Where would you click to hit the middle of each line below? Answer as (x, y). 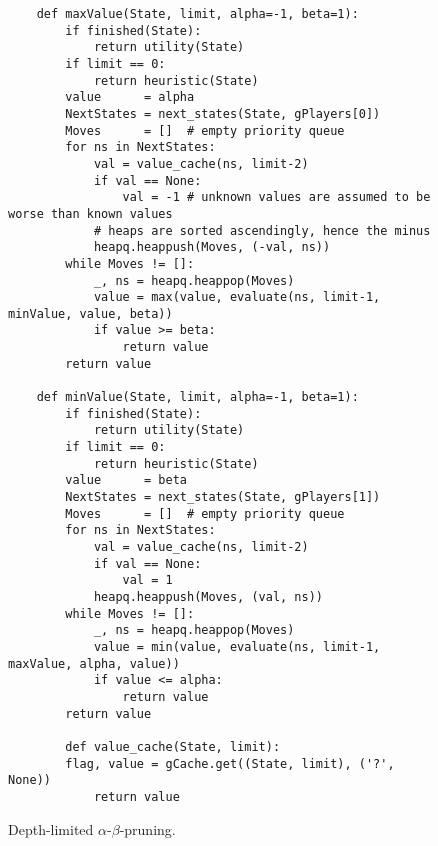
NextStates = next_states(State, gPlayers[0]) (223, 113)
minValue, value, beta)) (90, 313)
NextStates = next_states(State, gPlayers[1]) (223, 497)
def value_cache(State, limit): (173, 746)
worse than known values (90, 213)
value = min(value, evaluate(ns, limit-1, (237, 646)
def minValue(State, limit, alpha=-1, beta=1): (197, 397)
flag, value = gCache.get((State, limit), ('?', (230, 763)
